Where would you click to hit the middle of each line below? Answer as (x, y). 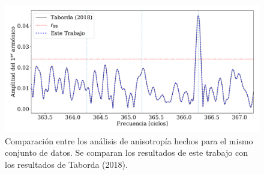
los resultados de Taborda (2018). (66, 164)
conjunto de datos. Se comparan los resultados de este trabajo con (126, 152)
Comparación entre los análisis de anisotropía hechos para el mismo (129, 140)
